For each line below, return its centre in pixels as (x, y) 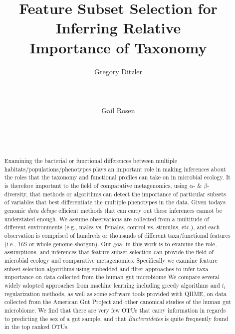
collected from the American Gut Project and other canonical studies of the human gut (118, 302)
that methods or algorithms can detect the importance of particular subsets (128, 194)
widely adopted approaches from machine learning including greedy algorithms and (112, 285)
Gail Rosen (118, 110)
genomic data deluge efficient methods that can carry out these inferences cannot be (113, 210)
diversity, (16, 194)
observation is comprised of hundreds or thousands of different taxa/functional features (117, 235)
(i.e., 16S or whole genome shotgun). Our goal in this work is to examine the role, (111, 244)
